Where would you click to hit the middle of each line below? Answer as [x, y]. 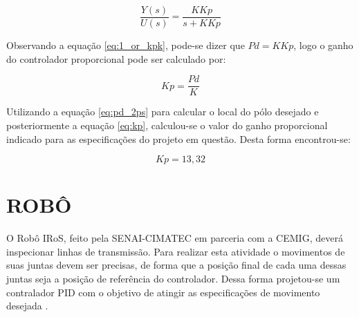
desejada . [27, 306]
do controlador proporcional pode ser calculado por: [116, 58]
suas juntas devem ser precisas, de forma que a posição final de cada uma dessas [176, 265]
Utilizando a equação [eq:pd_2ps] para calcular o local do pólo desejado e [163, 112]
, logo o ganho [323, 45]
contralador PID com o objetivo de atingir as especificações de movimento [163, 292]
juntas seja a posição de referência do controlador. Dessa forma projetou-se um [173, 278]
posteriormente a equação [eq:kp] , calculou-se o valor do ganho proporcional [167, 125]
